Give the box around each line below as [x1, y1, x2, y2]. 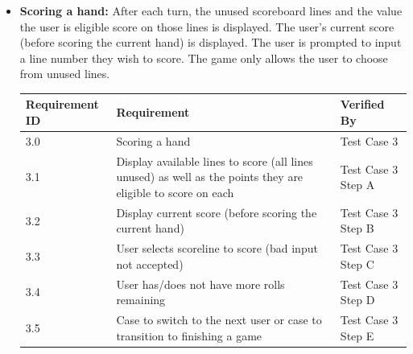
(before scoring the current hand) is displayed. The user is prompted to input [19, 34, 402, 51]
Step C [340, 255, 374, 272]
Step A [340, 176, 375, 193]
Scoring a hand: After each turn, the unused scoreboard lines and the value [19, 2, 403, 19]
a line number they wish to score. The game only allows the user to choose [19, 49, 388, 66]
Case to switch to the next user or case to [116, 311, 322, 328]
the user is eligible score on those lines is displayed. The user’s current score [19, 18, 394, 35]
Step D [340, 291, 375, 308]
